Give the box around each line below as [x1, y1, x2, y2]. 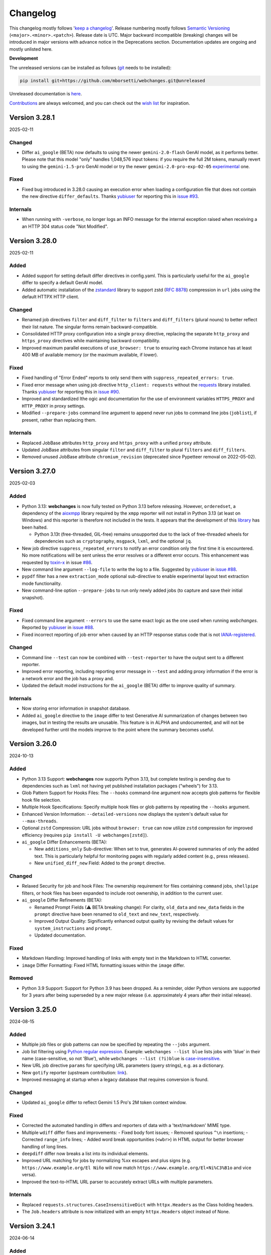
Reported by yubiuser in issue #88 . [22, 624, 94, 631]
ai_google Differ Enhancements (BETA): [22, 839, 107, 845]
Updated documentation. [34, 932, 86, 938]
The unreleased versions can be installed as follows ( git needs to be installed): [9, 64, 172, 70]
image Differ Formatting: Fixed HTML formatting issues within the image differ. [22, 962, 185, 968]
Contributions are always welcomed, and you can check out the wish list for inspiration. [9, 100, 190, 106]
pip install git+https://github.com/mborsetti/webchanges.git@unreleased [20, 78, 205, 84]
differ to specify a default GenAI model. [22, 280, 103, 286]
